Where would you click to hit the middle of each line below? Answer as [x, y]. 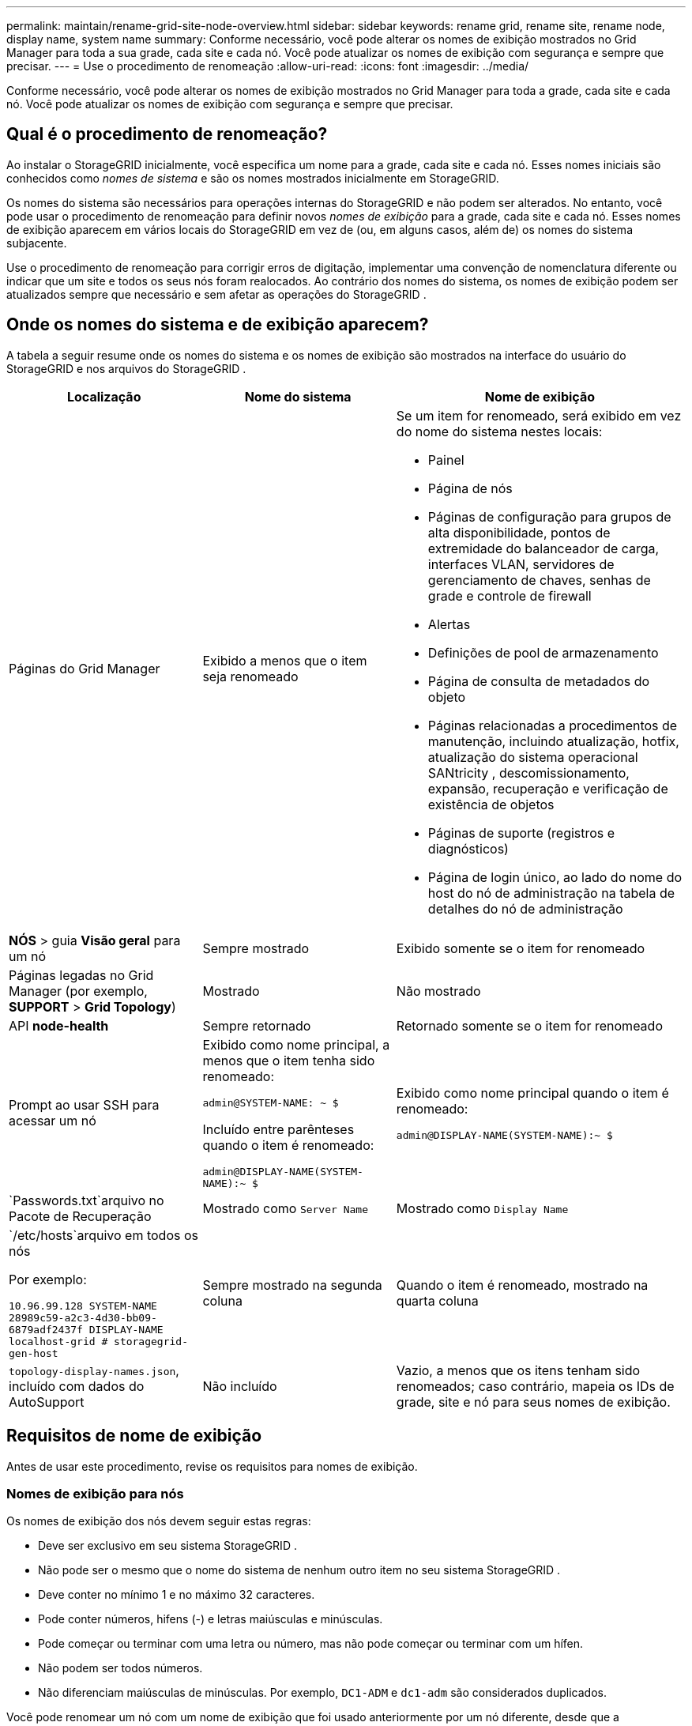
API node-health [59, 1025]
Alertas [449, 624]
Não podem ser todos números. [120, 1668]
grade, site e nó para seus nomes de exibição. [533, 1402]
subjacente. [37, 243]
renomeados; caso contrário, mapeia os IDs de [535, 1386]
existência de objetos [491, 804]
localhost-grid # [58, 1341]
